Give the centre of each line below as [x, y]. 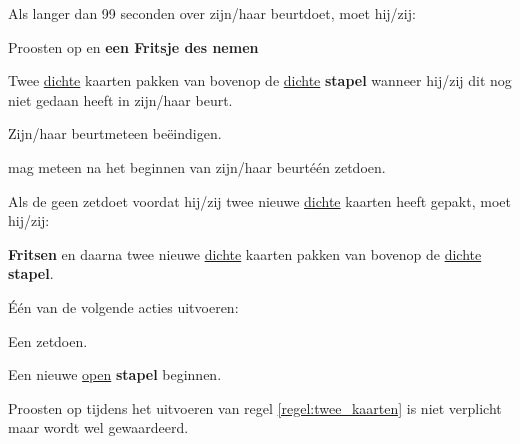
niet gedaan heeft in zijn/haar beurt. [120, 99]
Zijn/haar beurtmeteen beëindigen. [115, 133]
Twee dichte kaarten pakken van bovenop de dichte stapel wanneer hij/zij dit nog [260, 80]
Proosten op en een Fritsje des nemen [133, 46]
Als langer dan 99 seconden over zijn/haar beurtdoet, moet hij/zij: [212, 13]
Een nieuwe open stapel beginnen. [115, 374]
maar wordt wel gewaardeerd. [98, 427]
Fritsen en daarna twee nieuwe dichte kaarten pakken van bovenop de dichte [245, 253]
